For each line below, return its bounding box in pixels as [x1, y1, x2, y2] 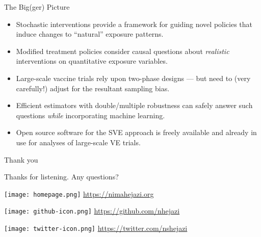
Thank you [4, 154, 38, 165]
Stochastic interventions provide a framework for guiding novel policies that [16, 18, 253, 29]
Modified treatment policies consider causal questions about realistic [16, 45, 229, 56]
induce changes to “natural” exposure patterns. [16, 29, 164, 39]
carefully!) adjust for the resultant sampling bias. [16, 83, 170, 93]
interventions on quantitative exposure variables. [16, 56, 168, 66]
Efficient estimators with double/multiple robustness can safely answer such [16, 100, 253, 111]
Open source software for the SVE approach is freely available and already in [16, 127, 257, 138]
